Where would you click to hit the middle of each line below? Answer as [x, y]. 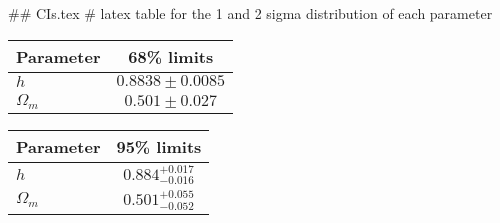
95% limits [159, 146]
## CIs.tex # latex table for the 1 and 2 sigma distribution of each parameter [250, 13]
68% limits [171, 56]
